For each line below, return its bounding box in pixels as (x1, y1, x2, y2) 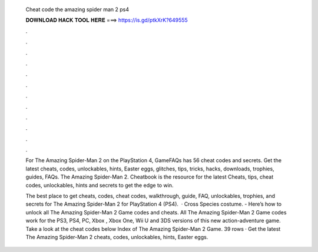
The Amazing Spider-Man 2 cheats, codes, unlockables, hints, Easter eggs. (25, 233, 208, 240)
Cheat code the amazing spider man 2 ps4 (25, 6, 130, 13)
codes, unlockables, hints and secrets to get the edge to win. (25, 182, 174, 189)
